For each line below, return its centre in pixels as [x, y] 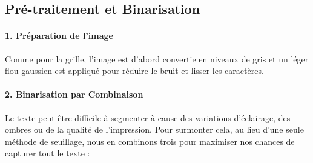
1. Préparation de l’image [59, 35]
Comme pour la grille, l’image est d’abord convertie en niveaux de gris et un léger [157, 58]
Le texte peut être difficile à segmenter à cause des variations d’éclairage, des [148, 117]
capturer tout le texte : [48, 153]
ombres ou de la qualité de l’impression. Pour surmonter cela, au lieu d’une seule [154, 129]
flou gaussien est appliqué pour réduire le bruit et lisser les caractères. [134, 71]
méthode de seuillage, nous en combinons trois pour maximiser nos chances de [150, 141]
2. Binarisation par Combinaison [74, 94]
